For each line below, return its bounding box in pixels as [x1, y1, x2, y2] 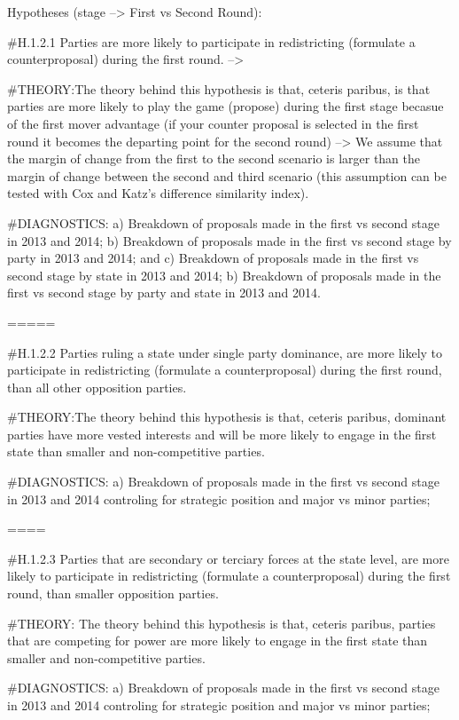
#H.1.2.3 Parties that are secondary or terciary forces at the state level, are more [7, 549, 449, 567]
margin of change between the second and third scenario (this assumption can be [7, 166, 447, 185]
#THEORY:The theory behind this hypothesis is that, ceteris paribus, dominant [7, 407, 447, 426]
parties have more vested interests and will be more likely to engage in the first [7, 424, 437, 443]
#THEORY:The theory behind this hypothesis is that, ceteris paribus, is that [7, 79, 431, 98]
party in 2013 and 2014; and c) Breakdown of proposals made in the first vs [7, 249, 419, 267]
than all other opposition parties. [7, 377, 187, 396]
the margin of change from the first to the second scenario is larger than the [7, 149, 421, 168]
